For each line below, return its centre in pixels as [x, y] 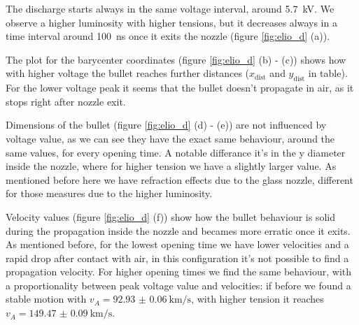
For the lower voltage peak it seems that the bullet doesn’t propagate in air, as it [180, 88]
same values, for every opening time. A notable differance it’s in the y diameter [176, 152]
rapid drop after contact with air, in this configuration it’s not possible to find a [177, 258]
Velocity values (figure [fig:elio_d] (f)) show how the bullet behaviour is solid [170, 216]
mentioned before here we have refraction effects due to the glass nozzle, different [179, 179]
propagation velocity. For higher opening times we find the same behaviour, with [179, 272]
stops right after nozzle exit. [66, 101]
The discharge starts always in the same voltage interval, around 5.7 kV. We [170, 8]
